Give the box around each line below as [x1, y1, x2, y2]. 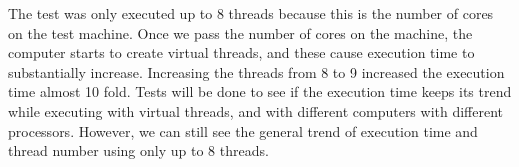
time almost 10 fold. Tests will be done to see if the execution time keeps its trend [8, 81, 512, 102]
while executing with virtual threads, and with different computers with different [8, 100, 504, 121]
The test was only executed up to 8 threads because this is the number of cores [8, 3, 494, 23]
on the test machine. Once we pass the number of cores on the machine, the [8, 22, 473, 43]
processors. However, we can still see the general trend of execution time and [8, 120, 478, 141]
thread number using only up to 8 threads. [8, 140, 269, 161]
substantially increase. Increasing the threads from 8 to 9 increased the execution [8, 61, 505, 82]
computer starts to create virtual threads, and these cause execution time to [8, 42, 475, 63]
